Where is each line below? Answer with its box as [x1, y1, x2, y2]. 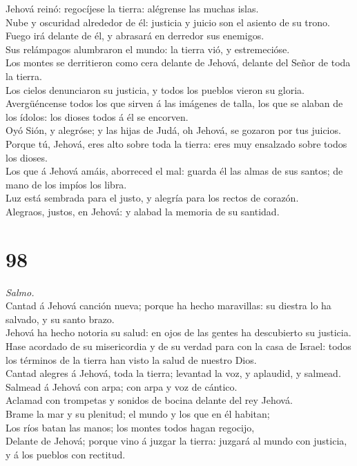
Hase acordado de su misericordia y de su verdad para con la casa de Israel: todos [6, 339, 351, 353]
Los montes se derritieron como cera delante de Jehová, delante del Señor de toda [6, 55, 351, 70]
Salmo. [6, 284, 35, 299]
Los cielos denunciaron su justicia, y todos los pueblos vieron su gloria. [6, 82, 305, 97]
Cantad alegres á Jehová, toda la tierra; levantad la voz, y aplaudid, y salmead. [6, 366, 341, 380]
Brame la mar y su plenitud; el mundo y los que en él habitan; [6, 406, 270, 420]
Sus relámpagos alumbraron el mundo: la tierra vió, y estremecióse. [6, 41, 290, 56]
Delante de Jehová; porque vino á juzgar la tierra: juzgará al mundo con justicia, [6, 434, 347, 448]
